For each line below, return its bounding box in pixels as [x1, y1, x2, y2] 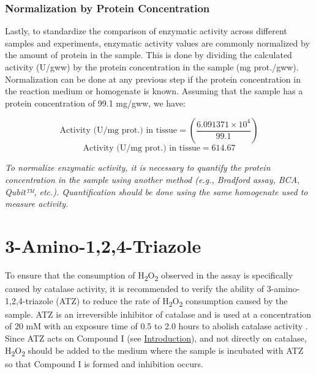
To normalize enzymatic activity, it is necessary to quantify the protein [5, 161, 271, 174]
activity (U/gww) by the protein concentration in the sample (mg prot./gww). [5, 61, 299, 73]
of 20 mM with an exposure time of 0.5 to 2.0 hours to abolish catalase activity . [5, 320, 308, 332]
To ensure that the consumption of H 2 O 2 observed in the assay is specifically [5, 268, 293, 283]
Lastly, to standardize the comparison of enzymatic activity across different [5, 24, 287, 37]
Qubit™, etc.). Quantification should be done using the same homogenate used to [5, 185, 308, 198]
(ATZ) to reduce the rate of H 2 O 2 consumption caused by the [56, 294, 288, 309]
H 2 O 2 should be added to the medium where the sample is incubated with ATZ [5, 343, 304, 358]
